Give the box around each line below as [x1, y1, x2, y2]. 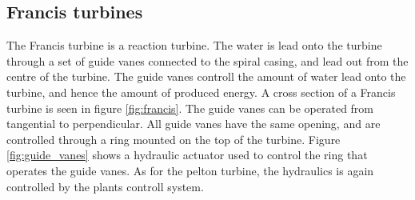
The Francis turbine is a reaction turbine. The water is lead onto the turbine [6, 37, 382, 54]
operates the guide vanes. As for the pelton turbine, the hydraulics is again [6, 162, 374, 178]
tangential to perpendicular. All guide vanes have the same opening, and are [6, 115, 381, 132]
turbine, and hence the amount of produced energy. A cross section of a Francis [6, 83, 396, 100]
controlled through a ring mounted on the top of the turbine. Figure [6, 130, 341, 147]
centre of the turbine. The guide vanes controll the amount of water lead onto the [6, 68, 406, 85]
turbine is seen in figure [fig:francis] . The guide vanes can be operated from [6, 99, 374, 116]
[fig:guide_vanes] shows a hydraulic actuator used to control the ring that [6, 146, 368, 163]
